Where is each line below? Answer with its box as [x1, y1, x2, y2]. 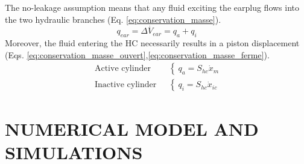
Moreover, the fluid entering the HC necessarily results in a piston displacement [5, 37, 300, 49]
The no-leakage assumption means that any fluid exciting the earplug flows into [5, 1, 300, 13]
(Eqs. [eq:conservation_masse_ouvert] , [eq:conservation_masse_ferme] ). [5, 48, 270, 61]
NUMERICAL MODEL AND [5, 116, 259, 141]
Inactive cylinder [94, 80, 157, 90]
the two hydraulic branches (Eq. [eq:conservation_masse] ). [5, 13, 221, 25]
